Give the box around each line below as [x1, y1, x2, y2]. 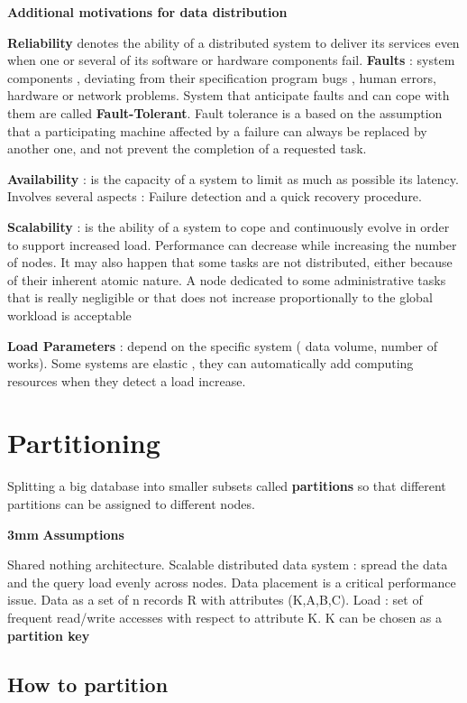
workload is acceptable [7, 305, 132, 324]
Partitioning [7, 424, 160, 461]
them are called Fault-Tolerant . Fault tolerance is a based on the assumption [7, 103, 443, 122]
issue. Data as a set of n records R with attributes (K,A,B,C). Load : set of [7, 590, 423, 609]
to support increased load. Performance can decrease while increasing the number [7, 235, 457, 254]
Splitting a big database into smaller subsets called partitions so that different [7, 476, 446, 495]
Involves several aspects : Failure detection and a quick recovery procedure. [7, 187, 422, 206]
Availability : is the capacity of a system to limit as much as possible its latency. [7, 169, 459, 188]
